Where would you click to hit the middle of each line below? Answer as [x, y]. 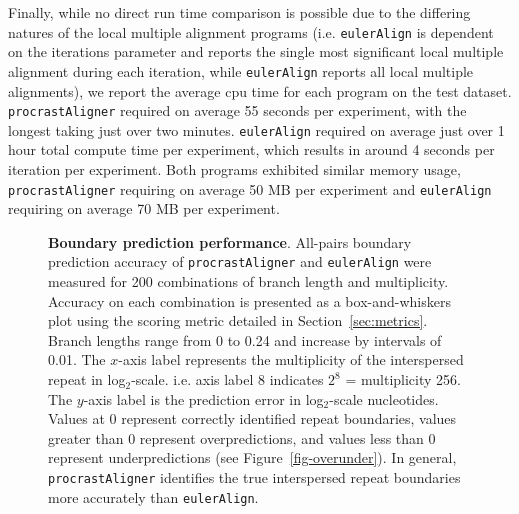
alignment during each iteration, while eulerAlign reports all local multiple [241, 70]
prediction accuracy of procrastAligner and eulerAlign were [240, 261]
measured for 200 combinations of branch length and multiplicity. [248, 281]
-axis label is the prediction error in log [203, 398]
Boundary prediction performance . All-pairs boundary [230, 241]
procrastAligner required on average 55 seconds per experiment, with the [237, 110]
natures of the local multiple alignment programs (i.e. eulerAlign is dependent [251, 31]
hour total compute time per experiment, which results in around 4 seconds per [251, 149]
